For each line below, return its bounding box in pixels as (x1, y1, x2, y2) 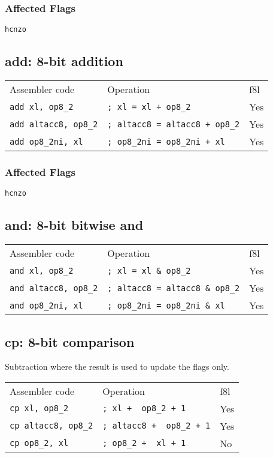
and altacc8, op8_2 (10, 283, 98, 293)
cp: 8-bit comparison (5, 332, 135, 351)
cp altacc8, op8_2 (10, 421, 93, 431)
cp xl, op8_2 (10, 403, 69, 414)
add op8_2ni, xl (10, 136, 83, 146)
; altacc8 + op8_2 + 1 (102, 421, 211, 431)
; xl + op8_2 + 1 (102, 403, 186, 414)
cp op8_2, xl (10, 438, 69, 448)
